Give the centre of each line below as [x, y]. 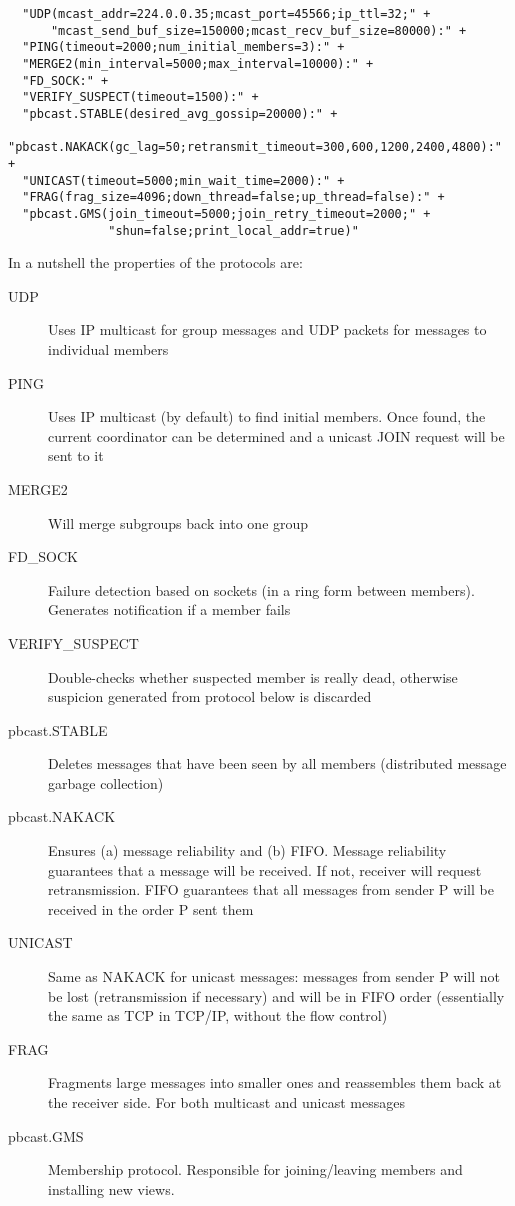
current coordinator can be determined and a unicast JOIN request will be [276, 435]
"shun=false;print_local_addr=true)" [233, 230]
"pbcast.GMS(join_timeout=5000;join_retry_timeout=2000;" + [226, 213]
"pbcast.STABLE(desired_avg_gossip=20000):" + [180, 113]
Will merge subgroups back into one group [178, 522]
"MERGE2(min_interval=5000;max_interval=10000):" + [198, 63]
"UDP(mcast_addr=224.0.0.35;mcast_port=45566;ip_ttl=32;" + [226, 14]
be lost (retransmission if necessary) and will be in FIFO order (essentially [276, 995]
